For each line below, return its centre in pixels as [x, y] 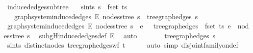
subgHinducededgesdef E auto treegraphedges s [127, 35]
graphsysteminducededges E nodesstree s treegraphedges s [106, 16]
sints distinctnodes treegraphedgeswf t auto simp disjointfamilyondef [123, 45]
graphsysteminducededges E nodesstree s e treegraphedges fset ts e [119, 26]
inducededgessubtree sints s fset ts [67, 6]
